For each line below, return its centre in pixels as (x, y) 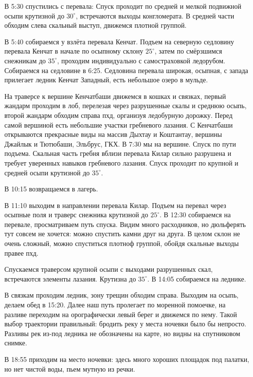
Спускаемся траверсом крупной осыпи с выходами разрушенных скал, (109, 269)
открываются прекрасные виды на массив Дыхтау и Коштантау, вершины (113, 134)
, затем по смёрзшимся (188, 51)
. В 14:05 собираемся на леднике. (197, 278)
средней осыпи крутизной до (47, 172)
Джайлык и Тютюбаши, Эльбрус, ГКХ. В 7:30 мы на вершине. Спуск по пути (120, 143)
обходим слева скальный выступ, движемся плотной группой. (96, 25)
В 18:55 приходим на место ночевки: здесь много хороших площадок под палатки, (127, 359)
